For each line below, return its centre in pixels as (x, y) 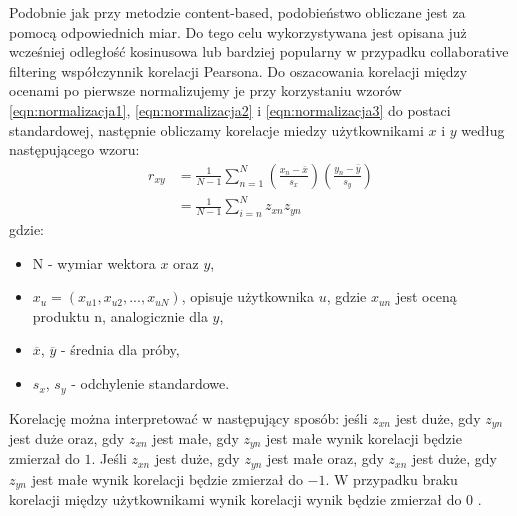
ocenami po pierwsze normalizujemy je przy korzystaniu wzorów (205, 90)
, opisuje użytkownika (247, 296)
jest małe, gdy (195, 437)
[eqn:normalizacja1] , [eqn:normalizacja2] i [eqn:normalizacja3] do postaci (230, 109)
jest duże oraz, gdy (67, 437)
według (483, 129)
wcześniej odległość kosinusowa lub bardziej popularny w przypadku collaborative (259, 51)
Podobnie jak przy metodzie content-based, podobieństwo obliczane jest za (237, 12)
